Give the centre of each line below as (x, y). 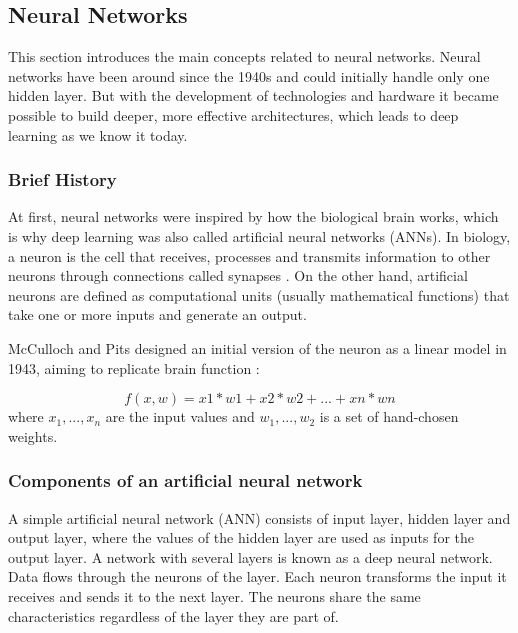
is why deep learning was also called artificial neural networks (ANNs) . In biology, (259, 235)
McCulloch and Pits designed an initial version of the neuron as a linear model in (257, 347)
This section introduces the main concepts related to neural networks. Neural (244, 56)
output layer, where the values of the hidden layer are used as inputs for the (241, 537)
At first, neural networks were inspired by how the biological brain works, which (253, 216)
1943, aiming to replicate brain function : (134, 367)
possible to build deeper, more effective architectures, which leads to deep (233, 114)
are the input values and (180, 416)
